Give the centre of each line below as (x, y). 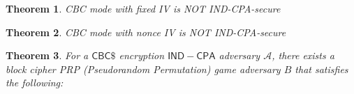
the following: (35, 83)
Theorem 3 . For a (47, 55)
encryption (142, 55)
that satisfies (322, 69)
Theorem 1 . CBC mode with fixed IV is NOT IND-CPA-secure (143, 8)
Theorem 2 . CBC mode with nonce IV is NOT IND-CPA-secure (146, 32)
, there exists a (303, 55)
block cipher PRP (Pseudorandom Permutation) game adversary (143, 69)
